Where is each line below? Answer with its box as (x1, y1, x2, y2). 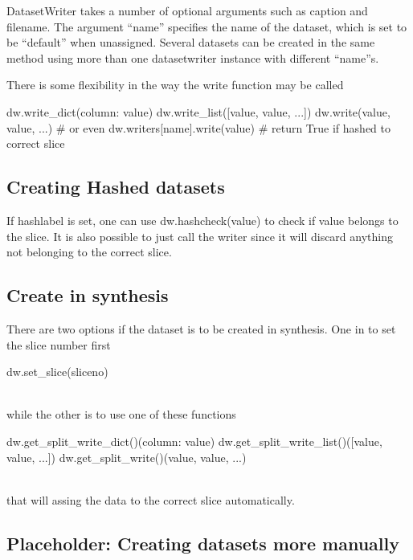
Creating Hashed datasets (6, 174, 225, 199)
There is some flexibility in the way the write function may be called (6, 76, 344, 93)
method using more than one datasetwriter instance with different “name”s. (6, 49, 379, 66)
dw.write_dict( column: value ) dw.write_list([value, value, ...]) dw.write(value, (6, 103, 391, 120)
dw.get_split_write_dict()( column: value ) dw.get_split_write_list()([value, (6, 432, 382, 449)
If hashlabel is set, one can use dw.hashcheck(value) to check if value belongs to (6, 211, 399, 228)
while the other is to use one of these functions (6, 406, 236, 423)
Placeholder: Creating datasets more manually (6, 530, 399, 555)
